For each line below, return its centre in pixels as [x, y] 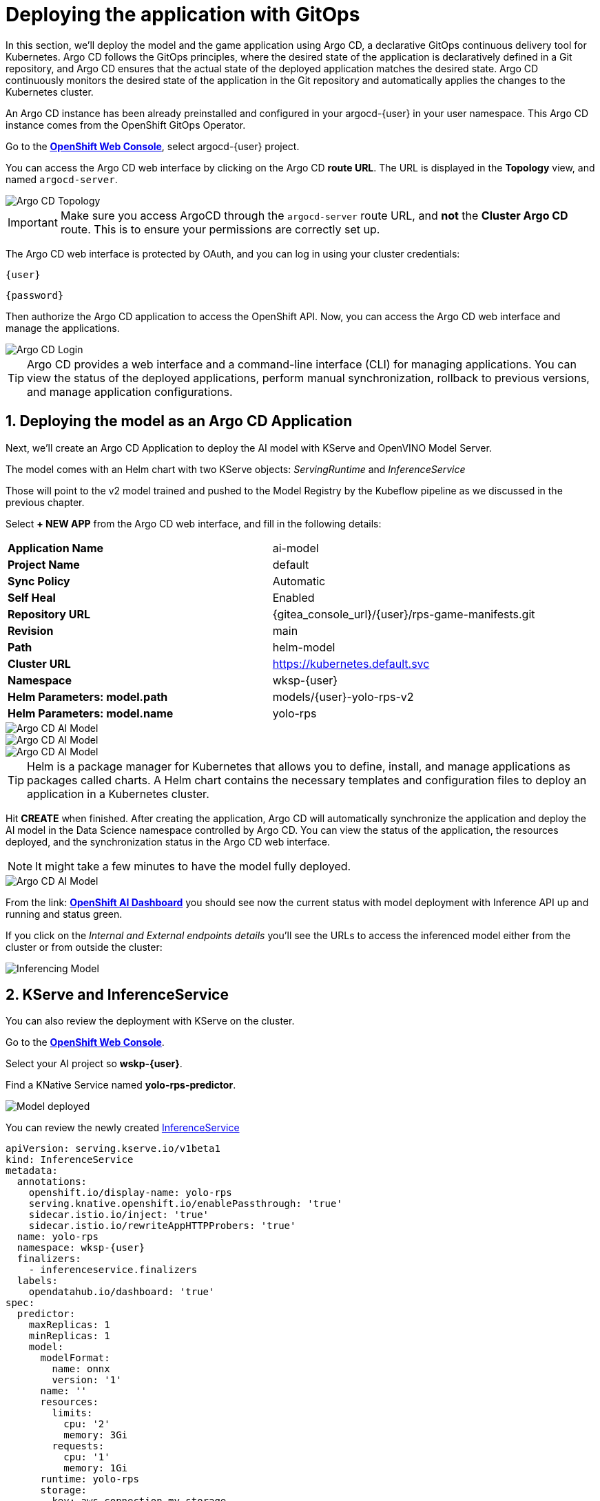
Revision [31, 630]
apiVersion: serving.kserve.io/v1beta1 [113, 1149]
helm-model [304, 647]
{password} [35, 295]
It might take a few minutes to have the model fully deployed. [193, 866]
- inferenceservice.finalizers [113, 1270]
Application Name [56, 548]
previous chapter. [45, 502]
